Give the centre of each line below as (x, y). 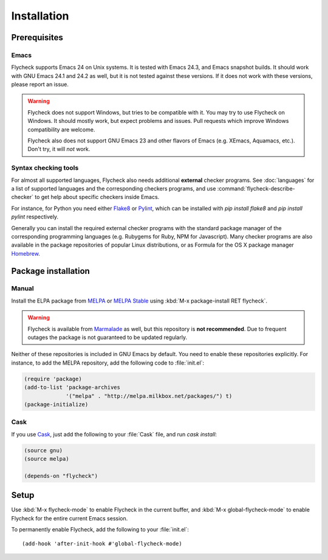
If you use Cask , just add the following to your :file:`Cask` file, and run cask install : (114, 434)
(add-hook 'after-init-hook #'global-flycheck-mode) (102, 544)
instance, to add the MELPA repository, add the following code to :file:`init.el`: (108, 363)
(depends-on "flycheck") (61, 476)
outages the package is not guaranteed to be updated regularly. (108, 337)
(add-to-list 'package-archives (72, 387)
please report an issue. (40, 85)
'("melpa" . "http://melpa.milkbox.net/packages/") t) (149, 396)
